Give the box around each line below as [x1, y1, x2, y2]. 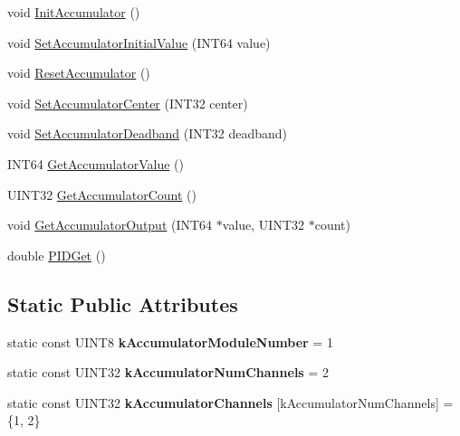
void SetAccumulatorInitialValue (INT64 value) [7, 33, 271, 52]
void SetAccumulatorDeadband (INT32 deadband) [7, 124, 288, 143]
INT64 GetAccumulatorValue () [7, 154, 184, 173]
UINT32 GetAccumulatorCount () [7, 185, 196, 204]
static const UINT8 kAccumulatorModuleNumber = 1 [7, 332, 333, 351]
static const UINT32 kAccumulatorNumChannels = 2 [7, 363, 329, 382]
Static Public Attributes [7, 289, 238, 318]
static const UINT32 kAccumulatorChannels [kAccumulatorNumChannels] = [7, 393, 454, 412]
